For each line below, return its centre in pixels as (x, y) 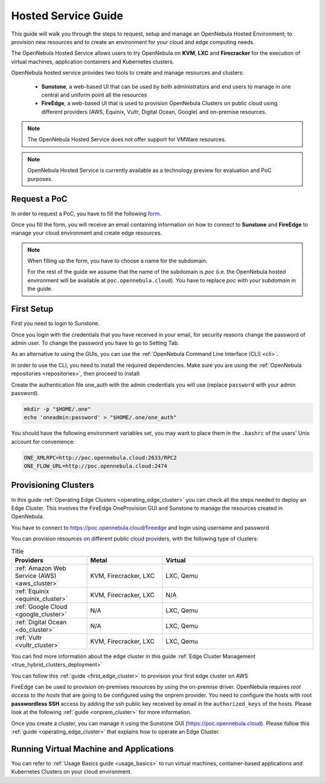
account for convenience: (43, 442)
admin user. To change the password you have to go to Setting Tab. (95, 343)
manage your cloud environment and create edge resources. (87, 233)
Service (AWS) (36, 575)
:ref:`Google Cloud (41, 606)
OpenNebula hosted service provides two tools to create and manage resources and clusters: (128, 73)
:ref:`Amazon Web (40, 568)
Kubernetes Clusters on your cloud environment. (72, 772)
